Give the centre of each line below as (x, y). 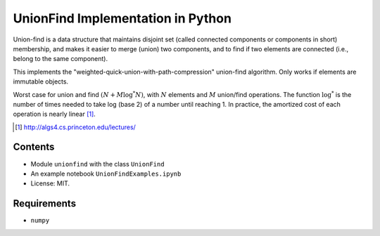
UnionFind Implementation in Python (122, 18)
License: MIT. (50, 183)
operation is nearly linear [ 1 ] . (55, 114)
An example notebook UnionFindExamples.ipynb (106, 173)
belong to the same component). (61, 59)
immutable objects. (41, 81)
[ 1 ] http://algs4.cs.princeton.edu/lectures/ (76, 127)
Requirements (45, 204)
